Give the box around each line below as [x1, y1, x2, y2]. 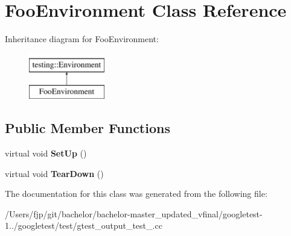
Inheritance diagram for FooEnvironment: [5, 33, 159, 45]
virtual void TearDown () [5, 167, 104, 179]
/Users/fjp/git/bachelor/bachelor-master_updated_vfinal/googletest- [5, 207, 263, 220]
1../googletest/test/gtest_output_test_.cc [5, 219, 162, 232]
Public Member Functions [5, 119, 170, 137]
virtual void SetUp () [5, 147, 87, 160]
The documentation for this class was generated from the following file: [5, 187, 267, 200]
